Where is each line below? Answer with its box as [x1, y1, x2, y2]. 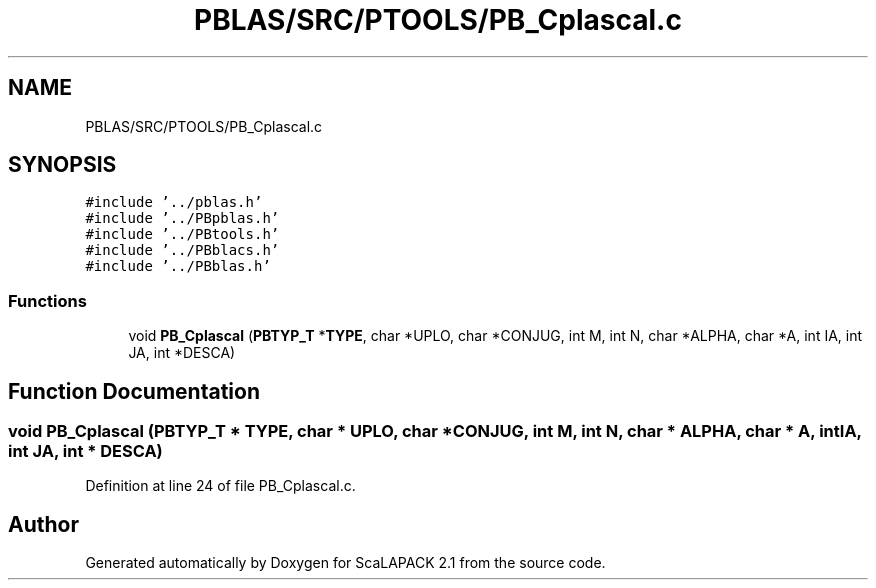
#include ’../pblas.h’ [85, 194, 263, 211]
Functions [8, 290, 87, 311]
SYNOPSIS [8, 152, 117, 178]
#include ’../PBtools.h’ [85, 226, 280, 243]
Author [8, 511, 79, 537]
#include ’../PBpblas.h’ [85, 210, 280, 227]
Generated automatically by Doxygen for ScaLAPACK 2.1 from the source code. [85, 554, 606, 572]
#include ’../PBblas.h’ [85, 258, 271, 275]
